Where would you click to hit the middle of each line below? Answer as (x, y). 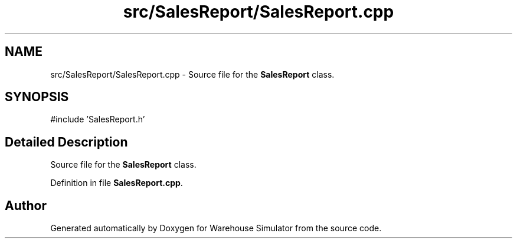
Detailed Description (66, 142)
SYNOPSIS (37, 97)
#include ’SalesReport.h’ (98, 119)
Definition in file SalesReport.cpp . (117, 183)
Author (26, 205)
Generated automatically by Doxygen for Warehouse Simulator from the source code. (216, 228)
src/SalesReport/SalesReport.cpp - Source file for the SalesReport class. (192, 74)
